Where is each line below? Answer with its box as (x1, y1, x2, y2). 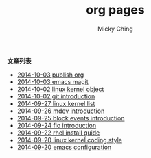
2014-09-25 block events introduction (16, 114, 125, 122)
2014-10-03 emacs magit (16, 77, 89, 85)
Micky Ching (97, 25, 134, 33)
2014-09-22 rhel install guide (16, 129, 100, 137)
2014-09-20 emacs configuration (16, 143, 112, 151)
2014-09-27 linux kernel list (16, 99, 95, 107)
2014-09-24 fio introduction (16, 121, 97, 129)
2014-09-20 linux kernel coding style (16, 135, 122, 144)
